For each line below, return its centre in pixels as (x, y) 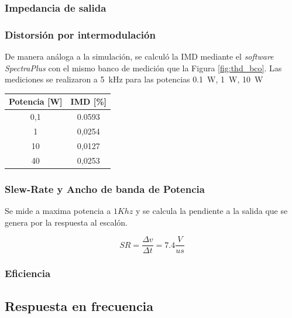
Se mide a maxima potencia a (58, 211)
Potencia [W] (36, 101)
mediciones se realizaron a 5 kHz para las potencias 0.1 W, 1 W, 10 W (134, 79)
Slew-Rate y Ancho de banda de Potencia (105, 189)
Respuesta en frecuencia (79, 305)
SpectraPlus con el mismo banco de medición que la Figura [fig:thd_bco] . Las (143, 68)
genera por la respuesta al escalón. (66, 222)
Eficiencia (28, 273)
